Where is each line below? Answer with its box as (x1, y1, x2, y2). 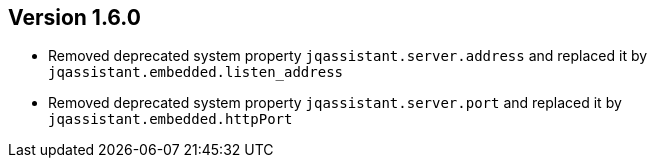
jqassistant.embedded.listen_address (48, 64, 344, 81)
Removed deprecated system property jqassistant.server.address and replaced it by (48, 47, 648, 65)
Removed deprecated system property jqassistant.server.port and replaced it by (48, 94, 622, 112)
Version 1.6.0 (8, 5, 141, 30)
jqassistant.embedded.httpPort (48, 111, 293, 128)
